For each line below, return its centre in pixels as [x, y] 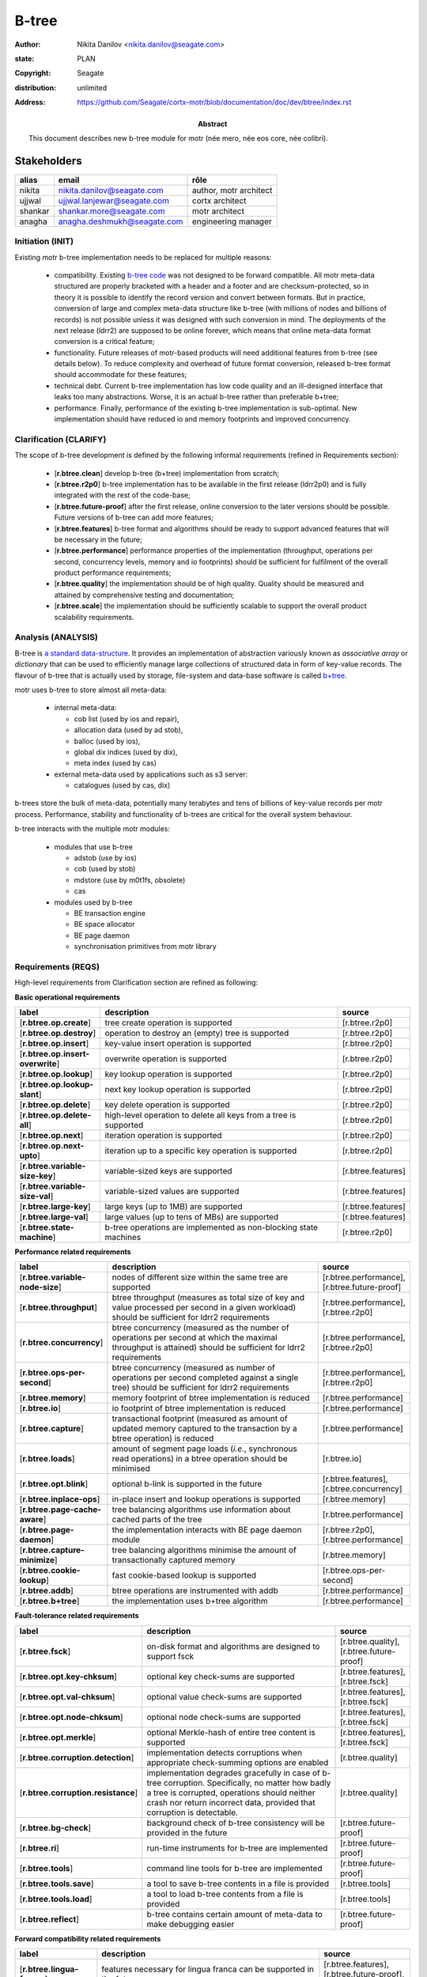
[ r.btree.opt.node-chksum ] [71, 1717]
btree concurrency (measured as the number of [200, 1328]
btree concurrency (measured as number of [194, 1368]
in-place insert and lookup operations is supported [206, 1499]
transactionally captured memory [174, 1560]
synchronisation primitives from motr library [145, 947]
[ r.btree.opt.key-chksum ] [68, 1676]
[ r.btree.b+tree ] [49, 1601]
